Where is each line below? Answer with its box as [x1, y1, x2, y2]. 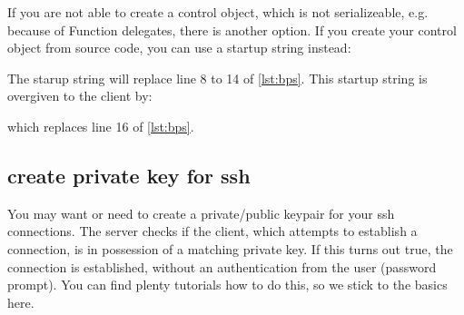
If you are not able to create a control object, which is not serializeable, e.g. [7, 3, 429, 21]
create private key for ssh [7, 161, 251, 189]
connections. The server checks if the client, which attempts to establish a [7, 221, 418, 241]
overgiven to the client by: [7, 86, 153, 105]
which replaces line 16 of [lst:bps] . [7, 116, 194, 135]
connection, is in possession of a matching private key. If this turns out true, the [7, 239, 453, 258]
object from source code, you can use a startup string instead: [7, 38, 351, 57]
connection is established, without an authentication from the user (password [7, 257, 437, 276]
